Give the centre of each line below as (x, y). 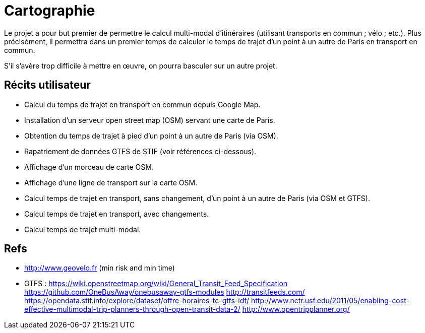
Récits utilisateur (47, 85)
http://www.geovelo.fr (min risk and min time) (100, 268)
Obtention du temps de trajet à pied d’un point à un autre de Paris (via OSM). (151, 136)
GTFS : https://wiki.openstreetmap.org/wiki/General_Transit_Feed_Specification (156, 284)
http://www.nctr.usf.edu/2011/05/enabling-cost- (330, 301)
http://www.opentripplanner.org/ (296, 309)
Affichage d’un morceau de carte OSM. (89, 167)
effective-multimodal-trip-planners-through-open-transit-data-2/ (132, 309)
